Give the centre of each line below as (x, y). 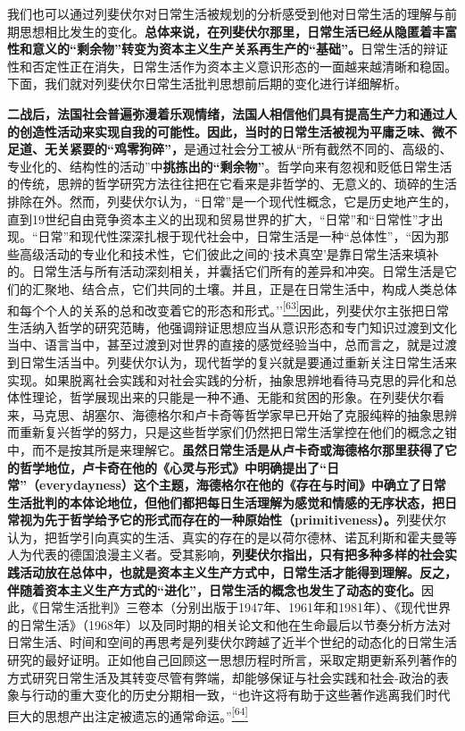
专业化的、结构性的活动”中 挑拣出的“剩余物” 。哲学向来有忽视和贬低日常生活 (230, 166)
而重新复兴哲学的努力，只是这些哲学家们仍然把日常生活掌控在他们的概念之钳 (232, 432)
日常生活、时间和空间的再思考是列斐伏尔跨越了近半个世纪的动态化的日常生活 (232, 642)
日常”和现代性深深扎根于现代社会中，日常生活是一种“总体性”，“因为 (237, 236)
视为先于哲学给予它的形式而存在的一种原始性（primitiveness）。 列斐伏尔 (233, 520)
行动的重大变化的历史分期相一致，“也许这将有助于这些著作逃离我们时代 (241, 695)
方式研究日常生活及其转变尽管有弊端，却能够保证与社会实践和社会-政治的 (222, 677)
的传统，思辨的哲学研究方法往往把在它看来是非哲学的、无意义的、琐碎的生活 (232, 184)
